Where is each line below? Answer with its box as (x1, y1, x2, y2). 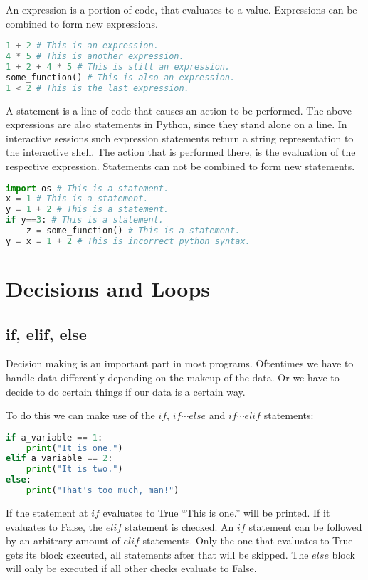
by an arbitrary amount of (6, 533, 120, 548)
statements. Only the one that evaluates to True (142, 533, 353, 548)
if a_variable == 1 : (6, 432, 103, 443)
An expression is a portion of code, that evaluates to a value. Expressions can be (6, 2, 357, 16)
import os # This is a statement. (6, 183, 169, 194)
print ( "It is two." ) (26, 464, 123, 475)
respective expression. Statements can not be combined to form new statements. (6, 158, 355, 173)
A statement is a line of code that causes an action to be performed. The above (6, 102, 352, 117)
